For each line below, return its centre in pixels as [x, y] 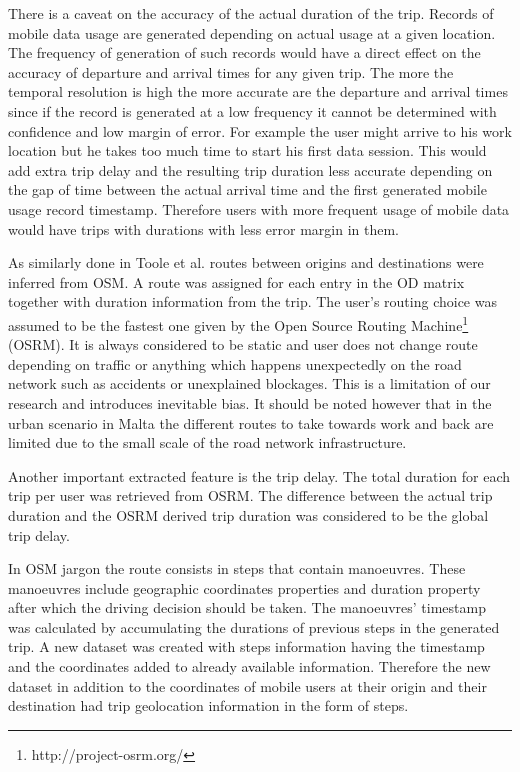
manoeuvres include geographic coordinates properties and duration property [244, 587]
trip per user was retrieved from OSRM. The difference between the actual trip [250, 495]
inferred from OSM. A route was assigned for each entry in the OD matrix [236, 281]
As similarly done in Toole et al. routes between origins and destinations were [246, 262]
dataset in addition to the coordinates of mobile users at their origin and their [247, 685]
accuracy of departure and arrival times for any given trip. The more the [231, 71]
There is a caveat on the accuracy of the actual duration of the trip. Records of [251, 13]
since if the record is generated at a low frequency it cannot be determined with [252, 110]
